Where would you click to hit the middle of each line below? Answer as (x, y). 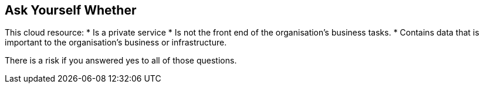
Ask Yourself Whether (71, 10)
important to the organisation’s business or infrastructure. (116, 43)
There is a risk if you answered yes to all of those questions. (121, 61)
